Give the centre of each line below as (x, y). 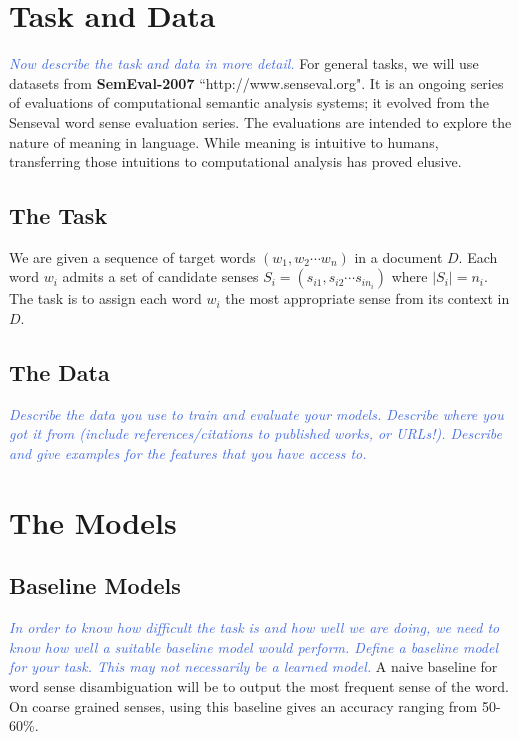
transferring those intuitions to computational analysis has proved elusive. (235, 161)
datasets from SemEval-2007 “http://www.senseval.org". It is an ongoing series (256, 82)
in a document (398, 256)
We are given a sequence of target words (132, 256)
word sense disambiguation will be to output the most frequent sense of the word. (259, 686)
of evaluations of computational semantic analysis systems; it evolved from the (249, 102)
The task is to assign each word (105, 298)
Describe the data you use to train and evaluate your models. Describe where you (256, 413)
